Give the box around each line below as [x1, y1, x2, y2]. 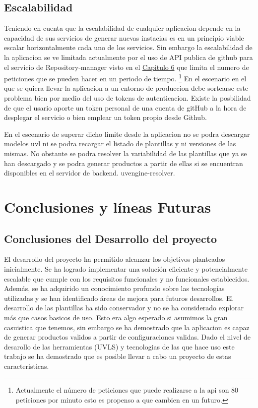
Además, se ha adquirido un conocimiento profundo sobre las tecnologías [4, 283, 225, 293]
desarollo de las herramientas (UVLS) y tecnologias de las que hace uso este [4, 341, 235, 351]
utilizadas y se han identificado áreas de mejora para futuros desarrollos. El [4, 292, 233, 303]
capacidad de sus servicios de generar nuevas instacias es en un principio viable [4, 32, 244, 43]
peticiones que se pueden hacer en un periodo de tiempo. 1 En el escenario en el [4, 72, 247, 83]
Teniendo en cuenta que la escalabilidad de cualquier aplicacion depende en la [4, 23, 241, 33]
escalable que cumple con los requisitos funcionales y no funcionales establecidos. [4, 273, 250, 284]
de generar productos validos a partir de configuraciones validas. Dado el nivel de [4, 332, 251, 342]
